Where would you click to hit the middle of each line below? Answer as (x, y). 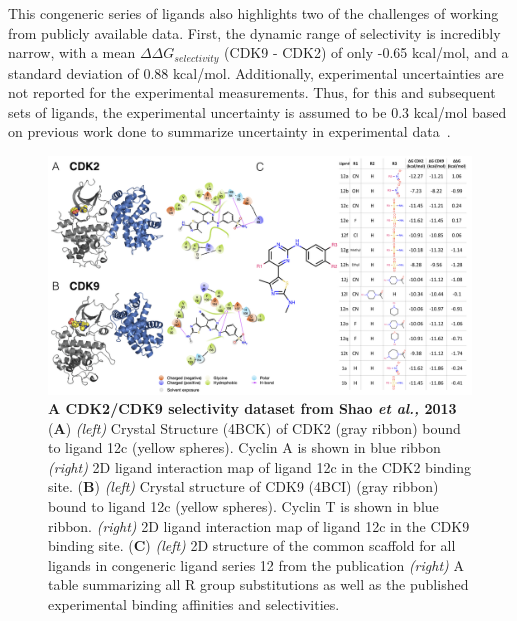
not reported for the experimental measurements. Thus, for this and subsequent (252, 92)
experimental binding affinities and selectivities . (194, 604)
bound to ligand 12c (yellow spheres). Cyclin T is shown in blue (243, 506)
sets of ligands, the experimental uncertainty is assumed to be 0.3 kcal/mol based (257, 111)
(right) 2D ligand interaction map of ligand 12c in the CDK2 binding (260, 466)
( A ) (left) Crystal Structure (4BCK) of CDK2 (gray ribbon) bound (254, 427)
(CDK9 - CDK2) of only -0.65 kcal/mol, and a (366, 52)
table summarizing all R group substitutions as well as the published (258, 584)
